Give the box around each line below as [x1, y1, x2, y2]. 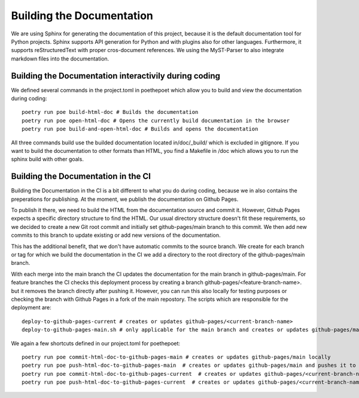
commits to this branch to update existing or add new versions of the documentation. [11, 231, 221, 239]
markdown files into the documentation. [11, 55, 109, 62]
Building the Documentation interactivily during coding [11, 71, 221, 81]
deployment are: [11, 304, 51, 311]
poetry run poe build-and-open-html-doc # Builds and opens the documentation [22, 126, 258, 132]
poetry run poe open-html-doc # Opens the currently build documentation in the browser [22, 117, 290, 124]
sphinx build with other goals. [11, 156, 84, 163]
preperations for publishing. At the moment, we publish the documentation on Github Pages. [11, 195, 239, 203]
